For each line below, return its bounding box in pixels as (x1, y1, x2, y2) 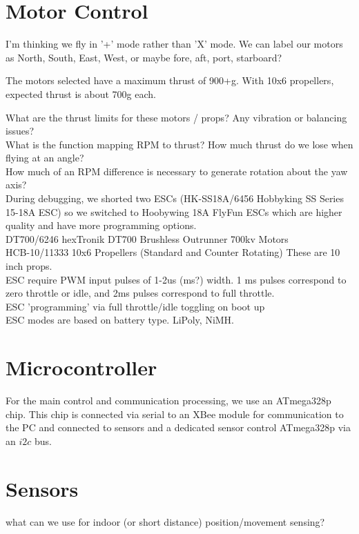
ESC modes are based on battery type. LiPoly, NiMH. (6, 313, 235, 327)
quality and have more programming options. (6, 218, 197, 233)
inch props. (6, 259, 52, 273)
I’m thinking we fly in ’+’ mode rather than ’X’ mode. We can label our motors (6, 37, 343, 51)
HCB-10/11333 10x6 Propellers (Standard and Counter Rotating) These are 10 (6, 245, 340, 259)
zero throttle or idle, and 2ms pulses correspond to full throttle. (6, 286, 275, 300)
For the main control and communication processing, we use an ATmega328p (6, 393, 331, 408)
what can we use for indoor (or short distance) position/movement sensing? (6, 514, 325, 528)
